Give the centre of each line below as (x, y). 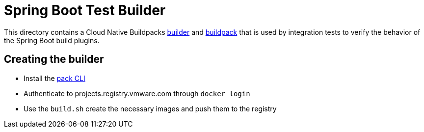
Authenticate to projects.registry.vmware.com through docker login (137, 93)
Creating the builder (54, 59)
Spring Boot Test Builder (85, 10)
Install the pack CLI (54, 78)
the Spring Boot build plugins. (52, 40)
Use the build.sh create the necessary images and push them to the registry (150, 108)
